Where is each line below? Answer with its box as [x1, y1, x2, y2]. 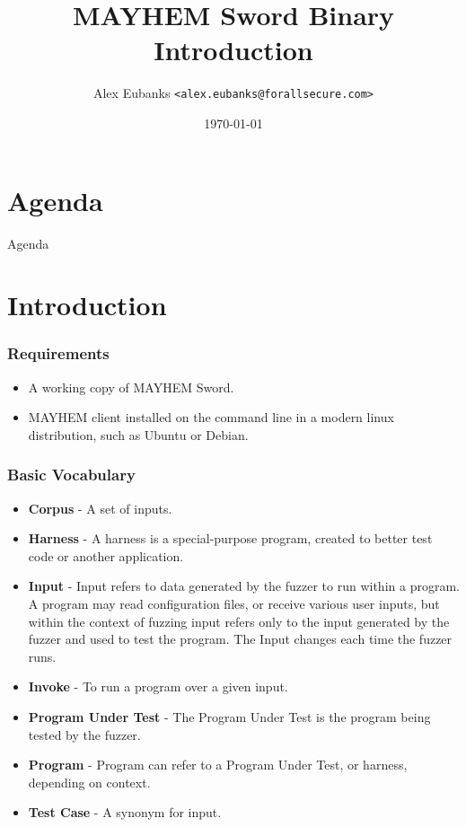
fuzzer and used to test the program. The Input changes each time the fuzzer [28, 629, 453, 648]
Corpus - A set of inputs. [28, 498, 172, 517]
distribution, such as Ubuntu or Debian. [28, 425, 249, 444]
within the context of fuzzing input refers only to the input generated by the [28, 611, 450, 630]
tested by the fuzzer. [28, 725, 141, 743]
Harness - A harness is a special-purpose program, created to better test [28, 529, 433, 548]
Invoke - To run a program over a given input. [28, 677, 288, 696]
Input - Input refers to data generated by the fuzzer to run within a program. [28, 576, 460, 595]
